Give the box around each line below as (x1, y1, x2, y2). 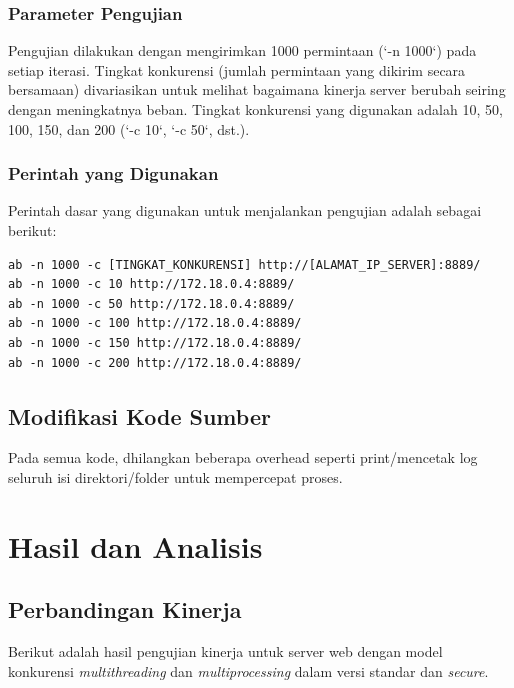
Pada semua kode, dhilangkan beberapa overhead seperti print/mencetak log (8, 447, 478, 468)
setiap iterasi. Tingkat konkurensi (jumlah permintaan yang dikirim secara (8, 59, 466, 80)
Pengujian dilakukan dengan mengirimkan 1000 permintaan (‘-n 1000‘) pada (8, 40, 477, 61)
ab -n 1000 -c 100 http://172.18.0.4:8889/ (8, 316, 302, 331)
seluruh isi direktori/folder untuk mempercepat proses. (8, 466, 343, 487)
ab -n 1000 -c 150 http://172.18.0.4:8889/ (8, 335, 302, 350)
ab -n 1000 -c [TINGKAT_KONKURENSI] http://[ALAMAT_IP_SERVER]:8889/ (8, 257, 481, 272)
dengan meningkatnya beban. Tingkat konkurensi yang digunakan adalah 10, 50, (8, 99, 503, 119)
